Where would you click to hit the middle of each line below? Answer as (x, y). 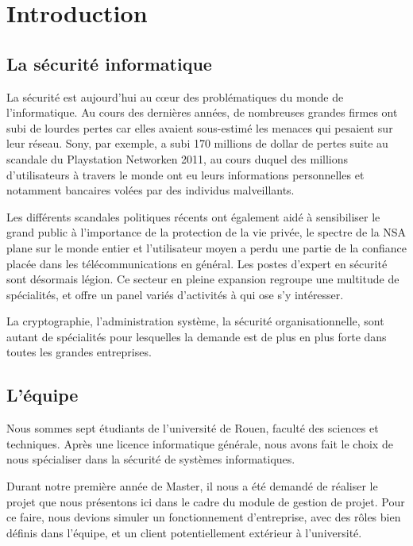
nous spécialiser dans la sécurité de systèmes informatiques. (151, 459)
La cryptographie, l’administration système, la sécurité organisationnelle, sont (195, 321)
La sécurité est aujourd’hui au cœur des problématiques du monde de (175, 96)
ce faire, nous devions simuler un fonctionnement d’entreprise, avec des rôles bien (204, 517)
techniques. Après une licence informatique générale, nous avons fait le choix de (200, 443)
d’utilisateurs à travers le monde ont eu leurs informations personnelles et (185, 174)
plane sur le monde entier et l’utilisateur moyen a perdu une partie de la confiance (206, 247)
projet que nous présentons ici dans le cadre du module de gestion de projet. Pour (206, 501)
